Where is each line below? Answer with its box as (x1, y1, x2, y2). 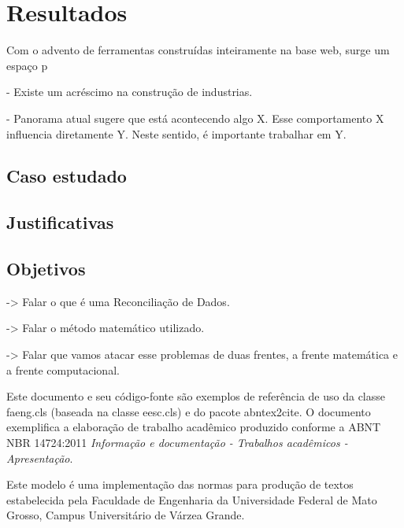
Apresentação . (6, 449, 73, 466)
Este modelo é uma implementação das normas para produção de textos (6, 476, 354, 493)
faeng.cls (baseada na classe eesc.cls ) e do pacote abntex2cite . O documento (6, 403, 371, 419)
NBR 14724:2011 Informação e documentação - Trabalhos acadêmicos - (6, 434, 348, 451)
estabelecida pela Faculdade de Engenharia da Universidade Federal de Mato (6, 491, 377, 508)
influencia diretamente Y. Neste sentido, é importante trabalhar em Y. (6, 125, 347, 142)
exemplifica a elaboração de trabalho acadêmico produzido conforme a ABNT (6, 419, 381, 435)
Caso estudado (6, 164, 127, 188)
